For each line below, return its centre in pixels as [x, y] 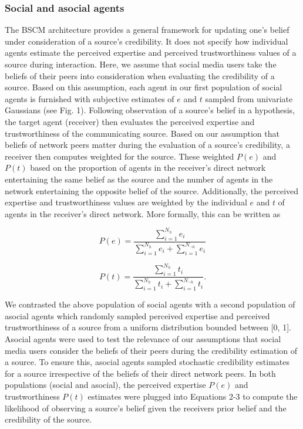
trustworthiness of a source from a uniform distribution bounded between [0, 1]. [148, 327]
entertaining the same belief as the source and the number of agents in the [139, 179]
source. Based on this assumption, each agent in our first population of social [144, 87]
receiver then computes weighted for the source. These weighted [119, 156]
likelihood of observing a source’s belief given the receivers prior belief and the [146, 408]
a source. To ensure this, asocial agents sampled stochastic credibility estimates [147, 362]
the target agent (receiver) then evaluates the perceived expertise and [130, 121]
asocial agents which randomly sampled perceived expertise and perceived [137, 315]
